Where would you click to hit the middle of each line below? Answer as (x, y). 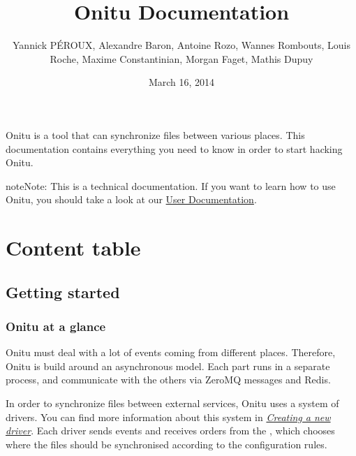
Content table (73, 248)
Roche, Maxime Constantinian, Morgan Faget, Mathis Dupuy (181, 58)
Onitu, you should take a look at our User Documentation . (131, 199)
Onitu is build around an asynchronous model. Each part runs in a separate (168, 366)
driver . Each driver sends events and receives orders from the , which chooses (170, 431)
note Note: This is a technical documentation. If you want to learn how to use (171, 185)
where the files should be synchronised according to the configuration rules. (166, 444)
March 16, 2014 (181, 82)
